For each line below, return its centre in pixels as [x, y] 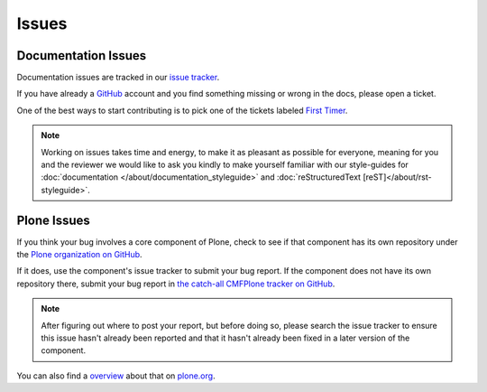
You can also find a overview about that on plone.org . [116, 376]
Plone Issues [53, 220]
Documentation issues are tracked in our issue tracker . [118, 78]
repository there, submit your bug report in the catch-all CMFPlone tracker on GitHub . [176, 284]
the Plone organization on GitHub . [80, 255]
